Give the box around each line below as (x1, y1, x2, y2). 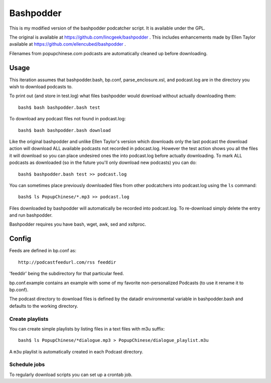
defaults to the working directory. (9, 303, 78, 309)
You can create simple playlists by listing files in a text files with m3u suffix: (9, 326, 165, 332)
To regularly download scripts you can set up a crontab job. (9, 371, 132, 377)
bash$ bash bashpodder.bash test (18, 104, 100, 110)
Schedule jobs (9, 361, 45, 368)
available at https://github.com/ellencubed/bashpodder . (9, 41, 126, 47)
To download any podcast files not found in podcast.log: (9, 116, 126, 122)
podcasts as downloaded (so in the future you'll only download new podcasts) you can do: (9, 159, 197, 165)
